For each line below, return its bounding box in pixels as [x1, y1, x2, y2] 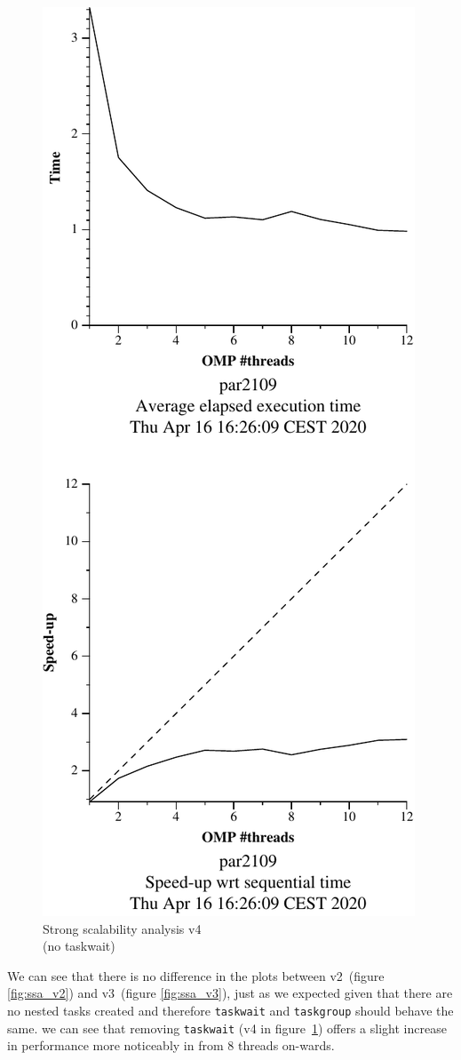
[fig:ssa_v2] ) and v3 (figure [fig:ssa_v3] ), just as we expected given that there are [7, 984, 453, 1002]
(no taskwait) [43, 936, 115, 955]
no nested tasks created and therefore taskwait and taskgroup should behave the [7, 1000, 454, 1019]
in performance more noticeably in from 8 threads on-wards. [7, 1036, 335, 1055]
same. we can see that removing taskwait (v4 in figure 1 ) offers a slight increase [7, 1018, 447, 1037]
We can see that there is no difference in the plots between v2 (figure [7, 966, 385, 984]
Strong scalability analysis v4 [43, 919, 202, 937]
